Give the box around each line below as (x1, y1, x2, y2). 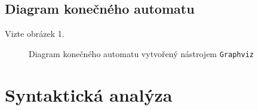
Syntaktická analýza (5, 82, 173, 106)
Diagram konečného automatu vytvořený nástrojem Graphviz (29, 47, 254, 59)
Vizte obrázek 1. (5, 27, 64, 40)
